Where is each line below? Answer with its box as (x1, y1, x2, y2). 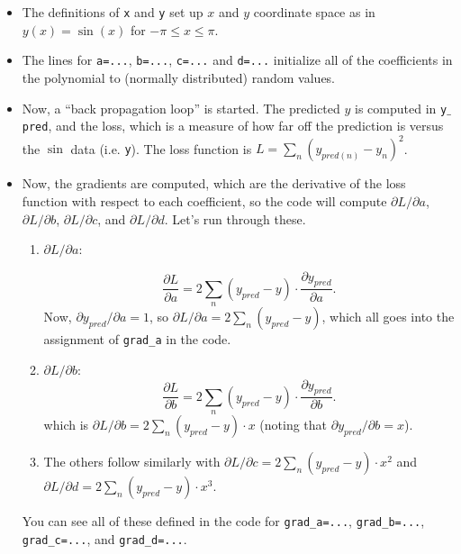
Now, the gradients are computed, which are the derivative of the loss (22, 174, 406, 193)
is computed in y (355, 98, 447, 117)
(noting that (259, 415, 328, 434)
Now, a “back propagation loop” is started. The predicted (22, 98, 340, 117)
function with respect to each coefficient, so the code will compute (22, 191, 387, 210)
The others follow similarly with (43, 452, 221, 471)
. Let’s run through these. (164, 209, 306, 228)
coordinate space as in (253, 3, 375, 21)
